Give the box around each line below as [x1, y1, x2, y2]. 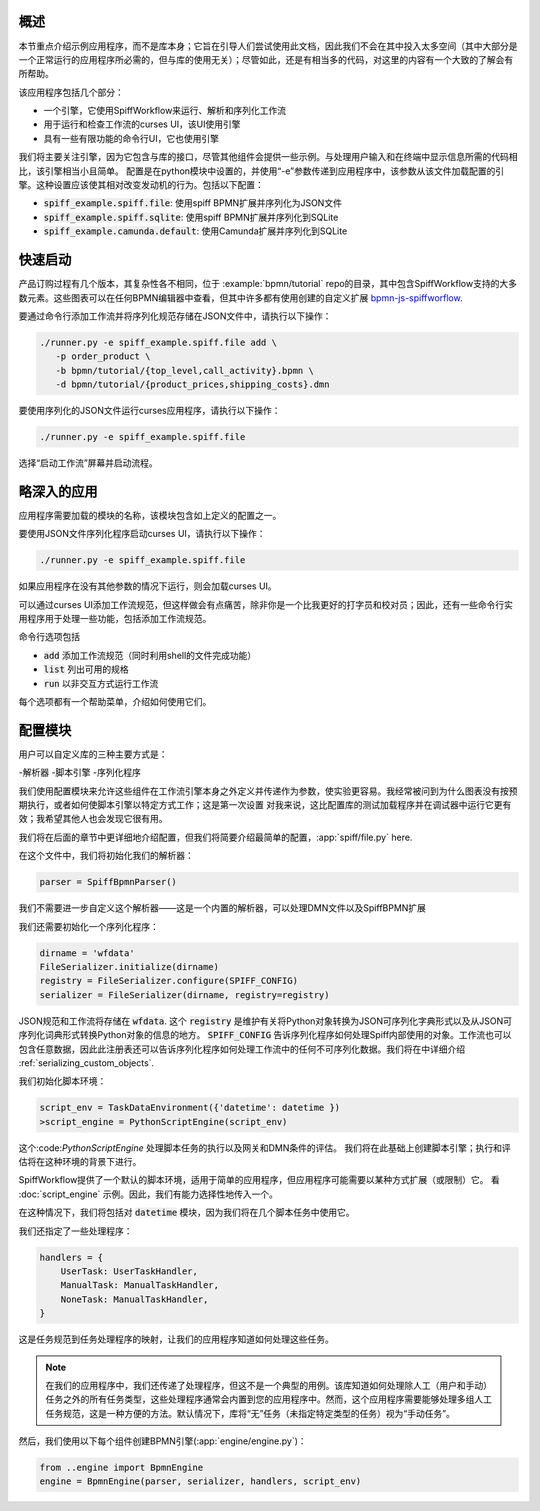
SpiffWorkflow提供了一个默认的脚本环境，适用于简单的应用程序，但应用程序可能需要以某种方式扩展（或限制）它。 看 [18, 1174, 500, 1186]
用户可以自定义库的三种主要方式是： [18, 748, 168, 760]
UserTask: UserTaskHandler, [60, 1266, 199, 1277]
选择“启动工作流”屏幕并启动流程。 [18, 457, 159, 469]
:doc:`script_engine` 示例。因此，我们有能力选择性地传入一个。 [18, 1188, 279, 1200]
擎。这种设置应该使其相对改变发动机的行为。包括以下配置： [18, 179, 264, 191]
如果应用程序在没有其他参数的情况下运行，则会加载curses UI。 [18, 580, 277, 592]
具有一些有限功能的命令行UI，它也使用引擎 [43, 132, 220, 144]
